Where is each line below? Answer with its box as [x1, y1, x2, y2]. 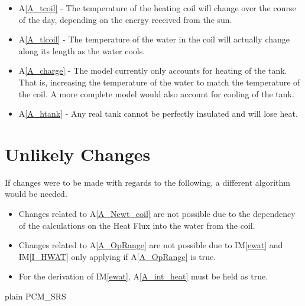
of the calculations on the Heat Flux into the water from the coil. [18, 219, 255, 231]
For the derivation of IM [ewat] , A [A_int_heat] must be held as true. [18, 270, 268, 282]
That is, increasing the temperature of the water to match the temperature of [18, 75, 300, 88]
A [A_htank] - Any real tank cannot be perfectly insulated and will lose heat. [18, 107, 298, 120]
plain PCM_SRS [5, 290, 66, 302]
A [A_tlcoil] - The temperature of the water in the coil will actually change [18, 33, 290, 45]
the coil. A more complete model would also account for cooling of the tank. [18, 87, 294, 100]
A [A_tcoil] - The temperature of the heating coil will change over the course [18, 2, 296, 14]
